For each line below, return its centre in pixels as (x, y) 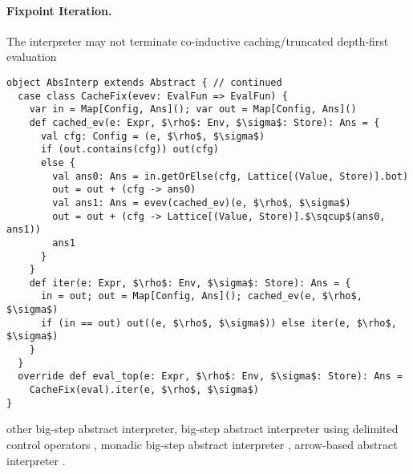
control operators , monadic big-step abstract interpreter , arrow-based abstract (202, 444)
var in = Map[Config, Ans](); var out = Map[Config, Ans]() (193, 109)
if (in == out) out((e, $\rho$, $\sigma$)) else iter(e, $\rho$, (219, 323)
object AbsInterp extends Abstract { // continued (144, 82)
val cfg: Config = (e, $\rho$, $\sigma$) (153, 136)
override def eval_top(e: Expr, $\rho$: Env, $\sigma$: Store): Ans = (210, 377)
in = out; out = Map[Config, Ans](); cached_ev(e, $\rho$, (201, 296)
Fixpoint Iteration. (59, 10)
